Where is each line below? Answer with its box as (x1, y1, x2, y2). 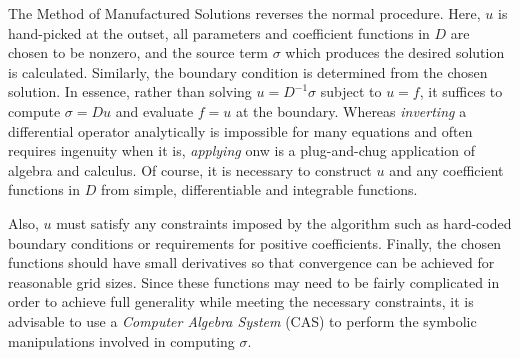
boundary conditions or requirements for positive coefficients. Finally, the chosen (8, 232, 502, 253)
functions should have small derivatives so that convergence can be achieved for (8, 252, 495, 273)
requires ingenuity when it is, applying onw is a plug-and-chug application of (8, 140, 475, 161)
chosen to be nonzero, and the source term (8, 42, 269, 63)
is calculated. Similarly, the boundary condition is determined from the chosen (8, 61, 488, 82)
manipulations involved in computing (8, 330, 235, 351)
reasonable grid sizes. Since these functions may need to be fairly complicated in (8, 271, 500, 292)
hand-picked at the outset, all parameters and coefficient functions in (8, 22, 430, 43)
